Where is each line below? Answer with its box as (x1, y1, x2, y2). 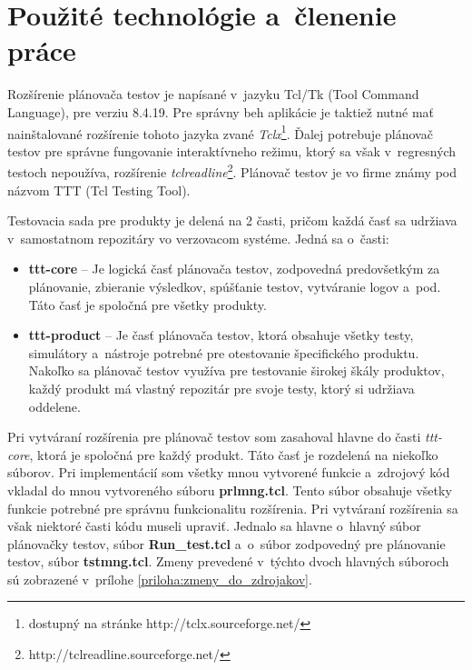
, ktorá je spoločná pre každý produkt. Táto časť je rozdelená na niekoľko (29, 445, 438, 464)
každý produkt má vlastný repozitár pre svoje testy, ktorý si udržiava (28, 378, 415, 397)
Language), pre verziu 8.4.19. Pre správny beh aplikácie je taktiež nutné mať (7, 102, 435, 121)
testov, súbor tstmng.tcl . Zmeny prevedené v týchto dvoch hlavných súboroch (7, 552, 449, 571)
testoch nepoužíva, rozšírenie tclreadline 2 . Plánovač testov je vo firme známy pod (7, 160, 457, 181)
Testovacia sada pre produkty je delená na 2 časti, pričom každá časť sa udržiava (7, 211, 457, 230)
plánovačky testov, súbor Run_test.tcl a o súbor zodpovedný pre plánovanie (7, 534, 446, 553)
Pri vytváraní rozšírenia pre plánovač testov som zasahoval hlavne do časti (7, 427, 421, 446)
